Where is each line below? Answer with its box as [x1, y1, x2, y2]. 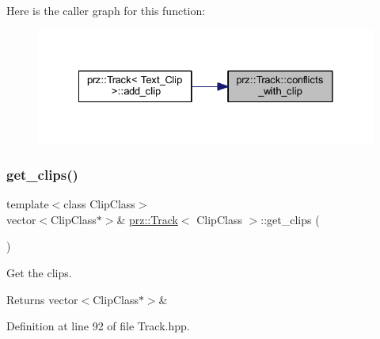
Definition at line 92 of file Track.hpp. [6, 318, 190, 334]
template [6, 196, 49, 212]
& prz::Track [116, 211, 178, 227]
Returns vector [6, 291, 78, 307]
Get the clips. [6, 265, 72, 280]
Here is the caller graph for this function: [6, 2, 206, 18]
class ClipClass [63, 196, 135, 212]
